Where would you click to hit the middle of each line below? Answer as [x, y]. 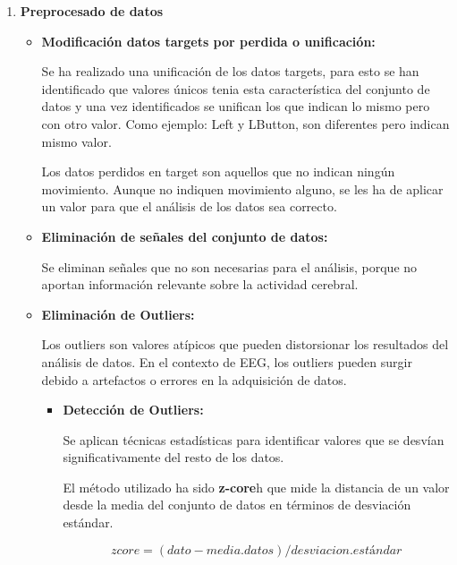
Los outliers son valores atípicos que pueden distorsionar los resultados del [245, 344]
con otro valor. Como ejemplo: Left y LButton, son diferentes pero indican [245, 123]
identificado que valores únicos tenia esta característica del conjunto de [236, 88]
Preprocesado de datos [92, 11]
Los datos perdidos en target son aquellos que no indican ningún [218, 171]
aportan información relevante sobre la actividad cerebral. [200, 284]
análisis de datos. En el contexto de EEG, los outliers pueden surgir [227, 361]
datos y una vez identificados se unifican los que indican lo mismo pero [236, 106]
